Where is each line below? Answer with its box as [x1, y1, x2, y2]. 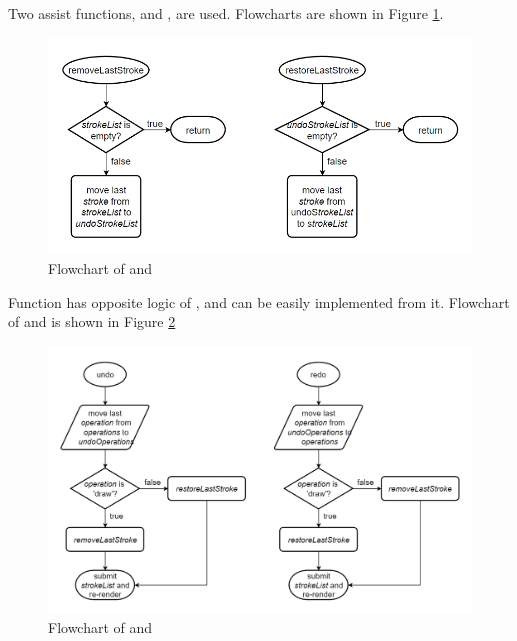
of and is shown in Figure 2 [8, 311, 176, 332]
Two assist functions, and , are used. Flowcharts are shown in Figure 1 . [8, 3, 444, 23]
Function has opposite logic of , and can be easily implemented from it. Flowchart [8, 291, 510, 312]
